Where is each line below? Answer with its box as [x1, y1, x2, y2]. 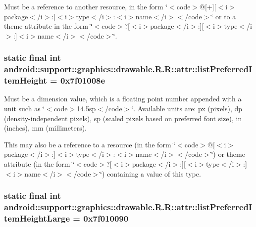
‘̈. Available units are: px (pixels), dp [131, 103, 243, 114]
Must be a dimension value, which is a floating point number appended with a [4, 93, 242, 104]
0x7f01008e [60, 74, 105, 87]
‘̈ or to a [211, 11, 236, 21]
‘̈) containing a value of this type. [100, 168, 201, 179]
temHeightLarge [4, 212, 70, 224]
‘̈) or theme [211, 149, 245, 159]
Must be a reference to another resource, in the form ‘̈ [4, 1, 168, 11]
